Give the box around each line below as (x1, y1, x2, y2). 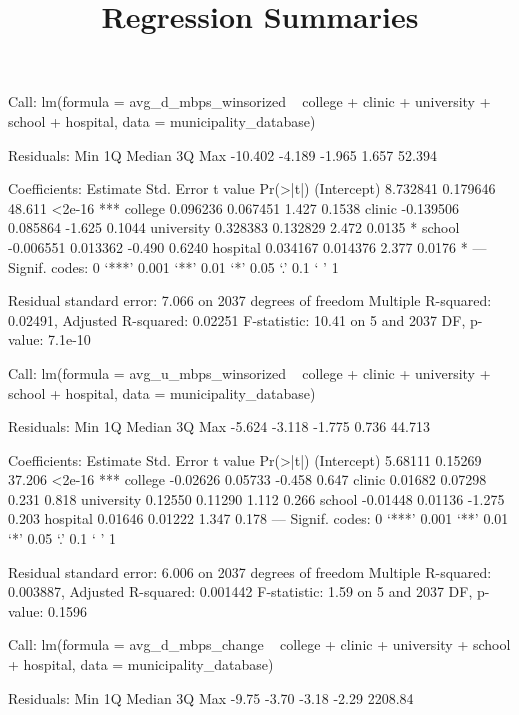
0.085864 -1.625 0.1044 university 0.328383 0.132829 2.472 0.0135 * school (8, 217, 460, 238)
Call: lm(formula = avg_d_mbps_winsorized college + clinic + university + (8, 91, 491, 112)
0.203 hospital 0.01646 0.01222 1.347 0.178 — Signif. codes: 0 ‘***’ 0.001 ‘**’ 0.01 (8, 508, 509, 529)
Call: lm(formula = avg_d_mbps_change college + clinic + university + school (8, 634, 511, 655)
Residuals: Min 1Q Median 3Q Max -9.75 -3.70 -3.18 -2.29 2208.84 (8, 687, 414, 708)
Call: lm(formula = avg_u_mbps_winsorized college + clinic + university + (8, 362, 491, 383)
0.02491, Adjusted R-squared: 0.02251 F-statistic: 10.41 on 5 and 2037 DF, (8, 309, 466, 330)
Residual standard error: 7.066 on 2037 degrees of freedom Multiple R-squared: (8, 290, 492, 311)
